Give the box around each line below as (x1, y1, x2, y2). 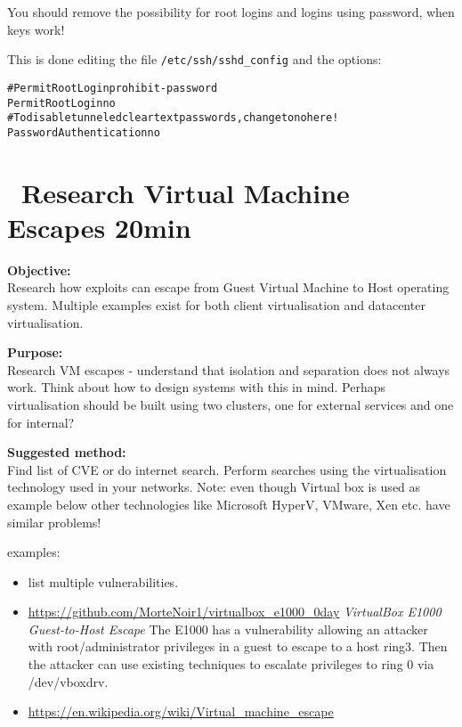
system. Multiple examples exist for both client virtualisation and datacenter (7, 295, 426, 314)
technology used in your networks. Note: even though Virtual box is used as (7, 478, 421, 496)
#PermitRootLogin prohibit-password (7, 81, 218, 94)
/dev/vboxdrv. (28, 672, 109, 690)
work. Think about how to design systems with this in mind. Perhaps (7, 378, 386, 396)
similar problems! (7, 512, 101, 531)
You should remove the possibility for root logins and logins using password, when (7, 3, 455, 20)
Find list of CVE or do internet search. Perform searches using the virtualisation (7, 460, 447, 478)
